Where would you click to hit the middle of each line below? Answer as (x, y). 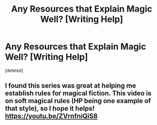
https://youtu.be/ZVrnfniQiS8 (52, 116)
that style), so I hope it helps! (50, 109)
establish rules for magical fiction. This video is (78, 93)
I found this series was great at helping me (70, 86)
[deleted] (14, 70)
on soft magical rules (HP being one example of (78, 101)
